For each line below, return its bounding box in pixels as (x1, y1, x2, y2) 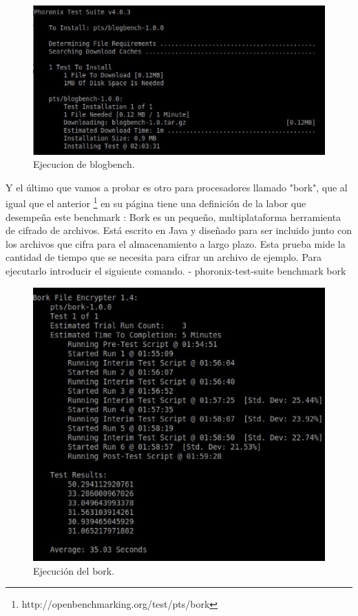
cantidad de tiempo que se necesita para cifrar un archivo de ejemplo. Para (6, 250, 322, 264)
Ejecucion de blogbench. (33, 157, 135, 171)
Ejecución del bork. (33, 563, 115, 577)
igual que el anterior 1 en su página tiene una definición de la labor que (6, 194, 306, 210)
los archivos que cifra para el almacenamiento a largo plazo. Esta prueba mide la (6, 236, 346, 251)
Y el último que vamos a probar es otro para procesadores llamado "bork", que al (6, 180, 348, 194)
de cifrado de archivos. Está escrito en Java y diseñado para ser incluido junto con (6, 223, 352, 237)
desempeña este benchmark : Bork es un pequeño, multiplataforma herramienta (6, 209, 341, 224)
